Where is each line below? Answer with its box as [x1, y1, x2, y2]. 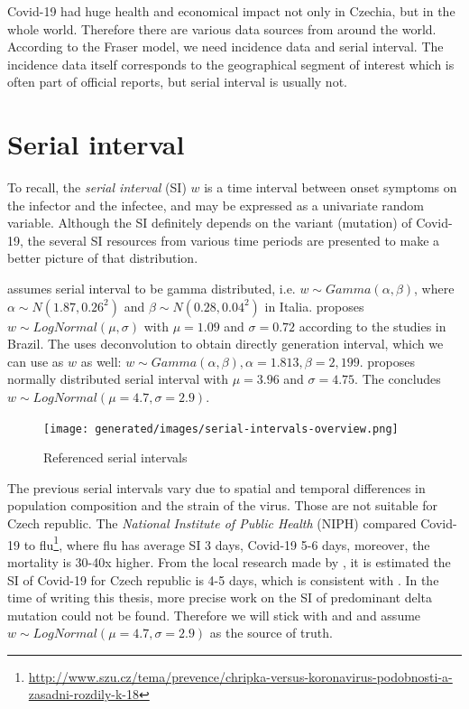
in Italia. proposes [264, 296, 364, 315]
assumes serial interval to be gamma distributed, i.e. [7, 279, 296, 298]
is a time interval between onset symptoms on [204, 178, 457, 197]
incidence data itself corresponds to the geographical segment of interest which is [7, 54, 455, 73]
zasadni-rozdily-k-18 [28, 685, 140, 704]
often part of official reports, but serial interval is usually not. [7, 72, 347, 91]
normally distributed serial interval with [7, 369, 228, 388]
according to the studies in [299, 316, 446, 335]
